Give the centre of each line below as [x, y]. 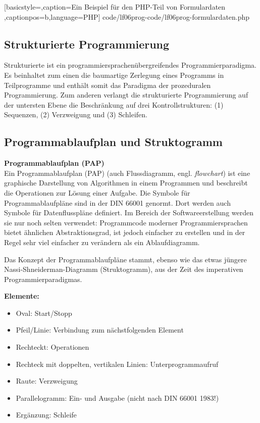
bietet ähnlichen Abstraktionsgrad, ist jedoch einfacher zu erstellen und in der [125, 232]
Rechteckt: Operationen [53, 347]
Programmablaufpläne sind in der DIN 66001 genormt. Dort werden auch [117, 202]
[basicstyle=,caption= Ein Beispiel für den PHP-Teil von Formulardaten [115, 7]
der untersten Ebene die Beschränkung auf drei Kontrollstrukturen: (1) [114, 104]
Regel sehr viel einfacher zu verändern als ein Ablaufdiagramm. [102, 242]
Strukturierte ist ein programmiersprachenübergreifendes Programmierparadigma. [130, 65]
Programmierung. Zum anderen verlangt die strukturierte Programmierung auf [126, 95]
